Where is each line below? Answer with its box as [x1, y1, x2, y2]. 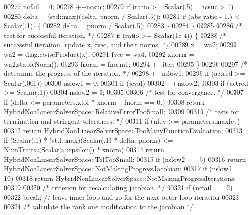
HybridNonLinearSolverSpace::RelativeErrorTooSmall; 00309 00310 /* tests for [4, 106, 239, 116]
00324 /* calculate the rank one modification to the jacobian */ [4, 201, 194, 212]
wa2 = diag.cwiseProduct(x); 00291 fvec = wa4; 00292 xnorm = [4, 49, 195, 59]
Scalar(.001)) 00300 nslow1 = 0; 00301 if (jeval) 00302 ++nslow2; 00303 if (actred [4, 77, 248, 88]
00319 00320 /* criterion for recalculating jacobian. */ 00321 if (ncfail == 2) [4, 182, 233, 193]
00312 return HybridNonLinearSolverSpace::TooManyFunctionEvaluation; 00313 [4, 125, 243, 135]
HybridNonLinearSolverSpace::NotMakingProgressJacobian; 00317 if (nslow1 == [4, 163, 245, 174]
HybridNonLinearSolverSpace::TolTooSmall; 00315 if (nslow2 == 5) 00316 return [4, 154, 246, 164]
